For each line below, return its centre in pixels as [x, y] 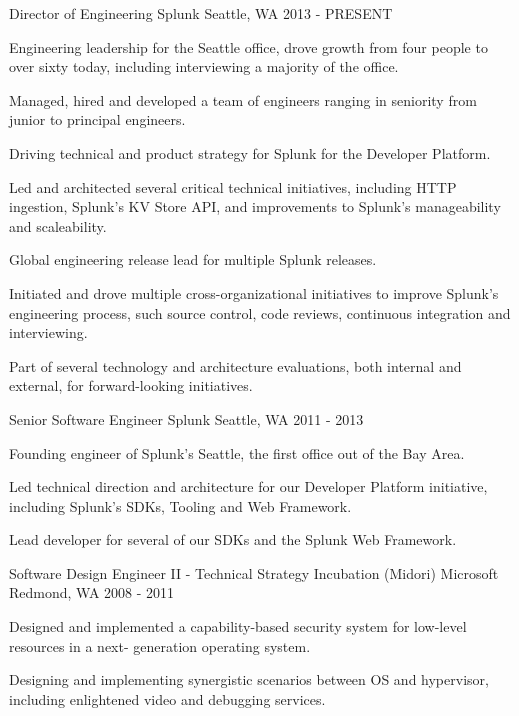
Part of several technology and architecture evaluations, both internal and [235, 365]
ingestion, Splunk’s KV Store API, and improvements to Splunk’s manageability [255, 206]
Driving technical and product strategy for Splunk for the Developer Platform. [250, 152]
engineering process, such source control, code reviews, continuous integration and [260, 312]
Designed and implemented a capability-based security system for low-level [238, 626]
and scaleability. [58, 225]
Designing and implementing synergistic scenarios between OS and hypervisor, [249, 679]
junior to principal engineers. [97, 119]
